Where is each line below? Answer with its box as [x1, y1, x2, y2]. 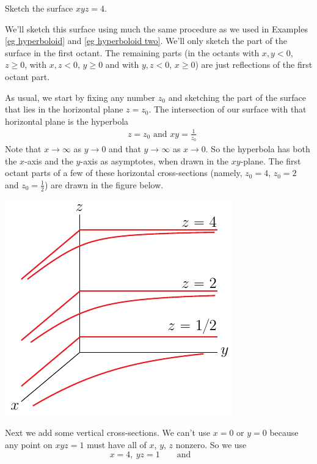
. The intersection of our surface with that [148, 103, 307, 116]
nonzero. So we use [175, 438, 247, 451]
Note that [5, 142, 42, 155]
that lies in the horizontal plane [5, 103, 123, 116]
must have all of [87, 438, 147, 451]
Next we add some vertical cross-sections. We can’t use [5, 426, 211, 439]
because [269, 426, 299, 439]
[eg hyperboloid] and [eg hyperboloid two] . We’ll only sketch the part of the [5, 34, 287, 47]
